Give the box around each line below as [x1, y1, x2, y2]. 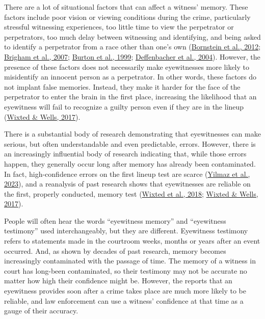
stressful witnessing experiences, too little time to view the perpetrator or [4, 21, 234, 32]
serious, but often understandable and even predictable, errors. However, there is [4, 138, 256, 149]
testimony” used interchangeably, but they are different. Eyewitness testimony [4, 225, 248, 236]
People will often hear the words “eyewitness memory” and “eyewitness [4, 215, 226, 226]
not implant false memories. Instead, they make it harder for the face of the [4, 81, 241, 92]
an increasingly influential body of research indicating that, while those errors [4, 148, 247, 159]
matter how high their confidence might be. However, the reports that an [4, 275, 232, 286]
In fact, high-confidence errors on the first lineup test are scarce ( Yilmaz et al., [4, 168, 250, 179]
